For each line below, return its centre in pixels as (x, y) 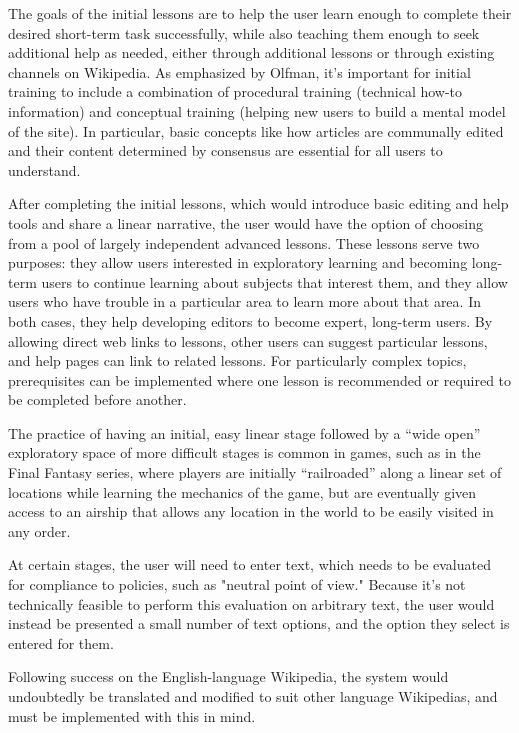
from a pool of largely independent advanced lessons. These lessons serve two (244, 242)
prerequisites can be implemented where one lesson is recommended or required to (260, 379)
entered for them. (61, 642)
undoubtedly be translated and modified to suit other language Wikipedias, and (253, 696)
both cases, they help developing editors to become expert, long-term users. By (250, 320)
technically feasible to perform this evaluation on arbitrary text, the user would (251, 603)
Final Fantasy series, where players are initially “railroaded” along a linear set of (255, 472)
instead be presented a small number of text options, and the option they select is (259, 623)
